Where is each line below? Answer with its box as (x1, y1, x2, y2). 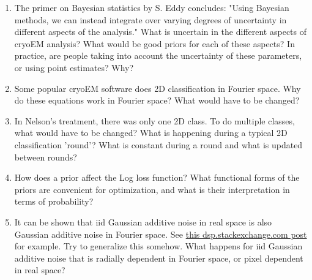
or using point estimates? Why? (14, 61, 134, 74)
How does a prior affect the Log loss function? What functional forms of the (14, 171, 300, 184)
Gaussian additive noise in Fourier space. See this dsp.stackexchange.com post (14, 227, 307, 240)
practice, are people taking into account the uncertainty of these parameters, (14, 49, 302, 62)
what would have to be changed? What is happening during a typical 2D (14, 126, 288, 139)
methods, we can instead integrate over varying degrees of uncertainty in (14, 13, 287, 26)
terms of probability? (14, 195, 94, 208)
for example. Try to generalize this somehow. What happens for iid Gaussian (14, 240, 303, 252)
